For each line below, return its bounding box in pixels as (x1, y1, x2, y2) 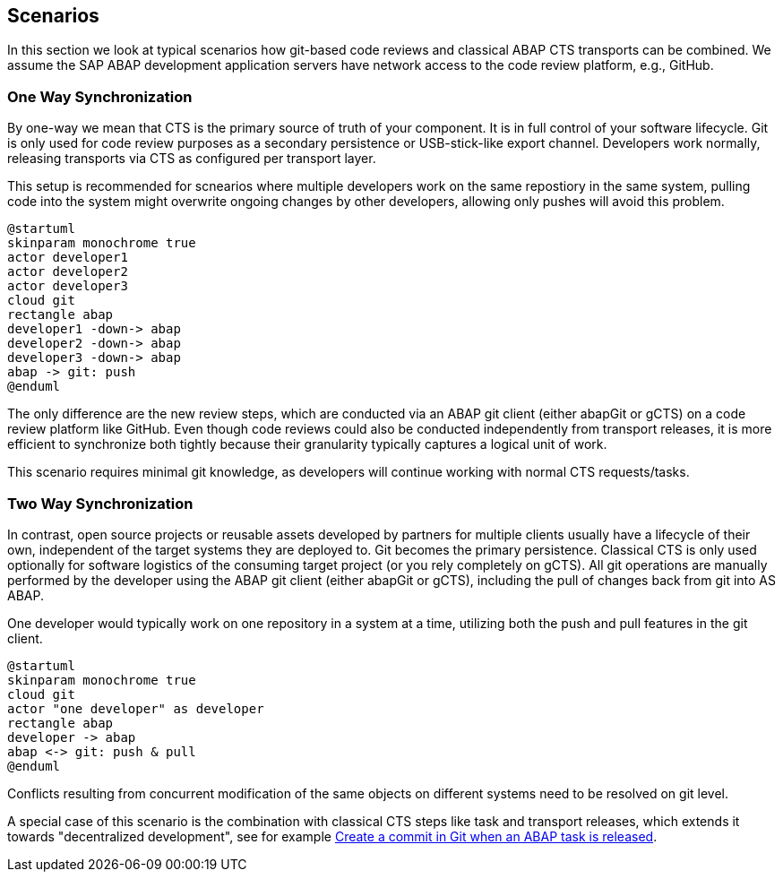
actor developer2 (7, 264, 128, 280)
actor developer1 (7, 250, 128, 265)
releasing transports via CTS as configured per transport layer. (7, 151, 376, 167)
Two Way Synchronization (7, 494, 194, 513)
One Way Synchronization (7, 87, 193, 106)
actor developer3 (7, 279, 128, 294)
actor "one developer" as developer (7, 701, 264, 716)
